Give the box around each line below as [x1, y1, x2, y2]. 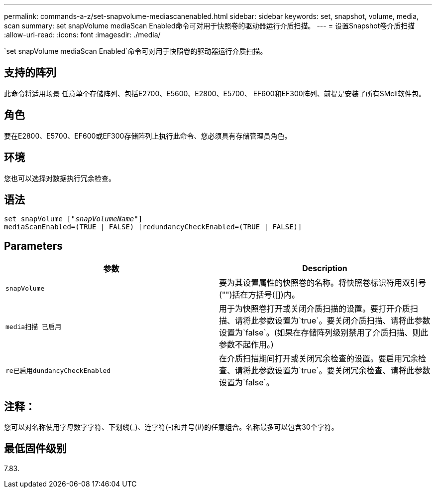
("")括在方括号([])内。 [219, 290, 300, 300]
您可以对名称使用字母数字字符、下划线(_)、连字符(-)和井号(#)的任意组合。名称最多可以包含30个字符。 [4, 423, 338, 432]
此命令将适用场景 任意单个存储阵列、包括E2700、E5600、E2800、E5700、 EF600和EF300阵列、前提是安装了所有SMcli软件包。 [4, 89, 426, 98]
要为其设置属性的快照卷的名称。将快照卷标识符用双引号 [219, 278, 427, 288]
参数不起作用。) [219, 339, 274, 350]
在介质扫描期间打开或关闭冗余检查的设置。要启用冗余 [219, 353, 419, 364]
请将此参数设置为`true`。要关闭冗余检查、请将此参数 [235, 365, 431, 376]
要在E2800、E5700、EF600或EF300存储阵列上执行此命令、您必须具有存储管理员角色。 [4, 131, 292, 140]
